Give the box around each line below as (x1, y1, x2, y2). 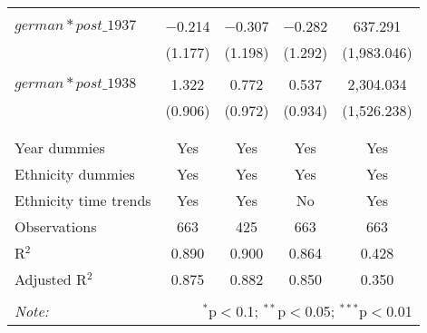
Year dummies (15, 137, 105, 158)
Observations (15, 216, 97, 237)
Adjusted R (15, 269, 87, 289)
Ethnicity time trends (15, 190, 151, 211)
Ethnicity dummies (15, 163, 135, 184)
